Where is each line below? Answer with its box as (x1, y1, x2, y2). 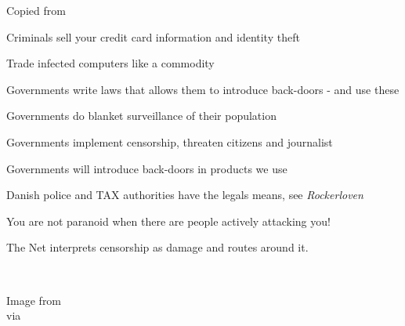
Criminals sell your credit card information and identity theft (6, 28, 300, 45)
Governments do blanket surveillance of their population (6, 107, 277, 124)
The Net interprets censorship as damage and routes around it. (6, 239, 309, 255)
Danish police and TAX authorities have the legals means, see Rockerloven (6, 187, 363, 203)
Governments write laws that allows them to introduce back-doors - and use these (6, 81, 400, 97)
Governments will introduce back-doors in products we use (6, 160, 287, 176)
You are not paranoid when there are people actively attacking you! (6, 212, 331, 229)
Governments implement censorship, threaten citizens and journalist (6, 133, 333, 150)
